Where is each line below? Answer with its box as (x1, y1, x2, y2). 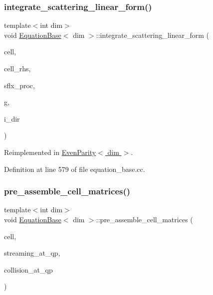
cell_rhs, (4, 63, 31, 73)
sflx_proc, (4, 80, 35, 90)
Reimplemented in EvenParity (4, 147, 96, 157)
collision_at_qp (4, 264, 53, 275)
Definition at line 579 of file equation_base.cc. (4, 163, 145, 174)
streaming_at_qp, (4, 248, 60, 258)
